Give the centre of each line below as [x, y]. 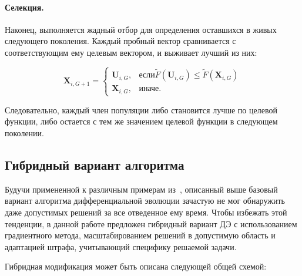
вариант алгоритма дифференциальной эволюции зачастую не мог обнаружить [145, 201]
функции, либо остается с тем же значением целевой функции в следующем [141, 121]
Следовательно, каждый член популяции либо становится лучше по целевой [141, 110]
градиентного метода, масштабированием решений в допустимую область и [140, 235]
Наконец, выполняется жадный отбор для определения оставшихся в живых [141, 29]
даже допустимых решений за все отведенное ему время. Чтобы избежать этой [146, 212]
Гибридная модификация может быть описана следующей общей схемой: [136, 266]
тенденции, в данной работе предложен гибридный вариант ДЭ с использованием [151, 223]
